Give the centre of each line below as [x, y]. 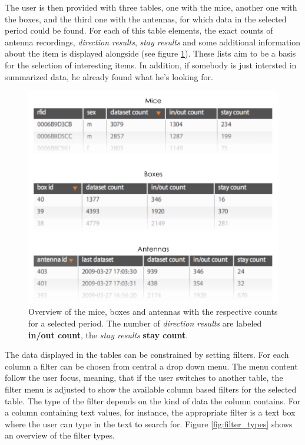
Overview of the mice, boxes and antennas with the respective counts [153, 311]
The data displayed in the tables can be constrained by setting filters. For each [147, 355]
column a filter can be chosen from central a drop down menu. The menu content [151, 366]
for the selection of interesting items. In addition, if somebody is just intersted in [151, 65]
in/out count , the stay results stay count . [108, 334]
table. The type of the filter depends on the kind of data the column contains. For [153, 400]
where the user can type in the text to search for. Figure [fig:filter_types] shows [149, 423]
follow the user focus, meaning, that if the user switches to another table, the [144, 378]
